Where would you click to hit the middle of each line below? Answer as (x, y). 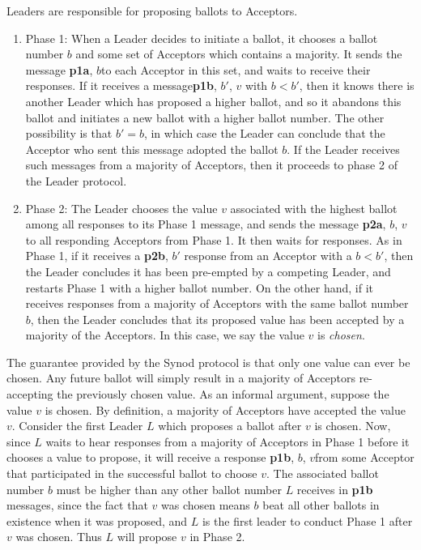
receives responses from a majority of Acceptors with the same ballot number (217, 303)
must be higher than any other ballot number (169, 489)
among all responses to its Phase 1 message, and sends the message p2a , (206, 224)
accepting (30, 394)
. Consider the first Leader (77, 426)
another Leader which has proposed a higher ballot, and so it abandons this (213, 101)
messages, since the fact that (77, 505)
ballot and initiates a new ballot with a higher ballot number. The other (205, 117)
